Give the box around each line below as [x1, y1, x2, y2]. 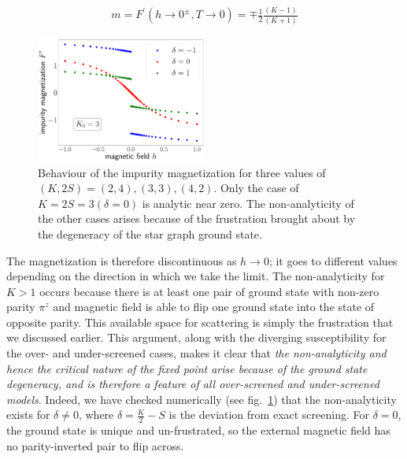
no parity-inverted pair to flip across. [6, 437, 184, 453]
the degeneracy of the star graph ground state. [38, 225, 262, 242]
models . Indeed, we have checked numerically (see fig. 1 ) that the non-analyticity [6, 391, 397, 407]
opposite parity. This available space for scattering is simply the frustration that [6, 313, 394, 330]
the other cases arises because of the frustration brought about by [38, 210, 356, 227]
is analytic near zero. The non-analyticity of [142, 194, 354, 211]
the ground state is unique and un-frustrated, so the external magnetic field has [6, 422, 390, 439]
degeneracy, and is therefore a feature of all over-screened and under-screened [6, 376, 379, 392]
